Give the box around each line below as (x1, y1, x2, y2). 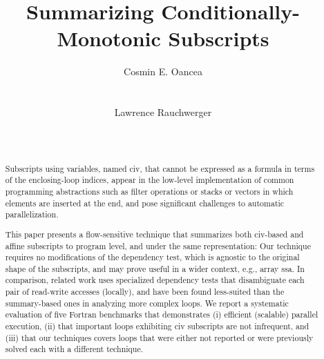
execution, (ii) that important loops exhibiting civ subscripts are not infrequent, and (5, 320, 309, 332)
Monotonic (57, 24, 161, 52)
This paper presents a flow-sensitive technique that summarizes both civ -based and (5, 228, 304, 240)
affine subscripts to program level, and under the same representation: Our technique (5, 240, 311, 251)
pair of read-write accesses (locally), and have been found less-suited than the (5, 286, 285, 298)
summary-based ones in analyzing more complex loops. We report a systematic (5, 297, 289, 309)
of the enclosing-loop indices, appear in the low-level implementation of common (5, 174, 294, 186)
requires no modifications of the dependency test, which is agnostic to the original (5, 251, 300, 263)
